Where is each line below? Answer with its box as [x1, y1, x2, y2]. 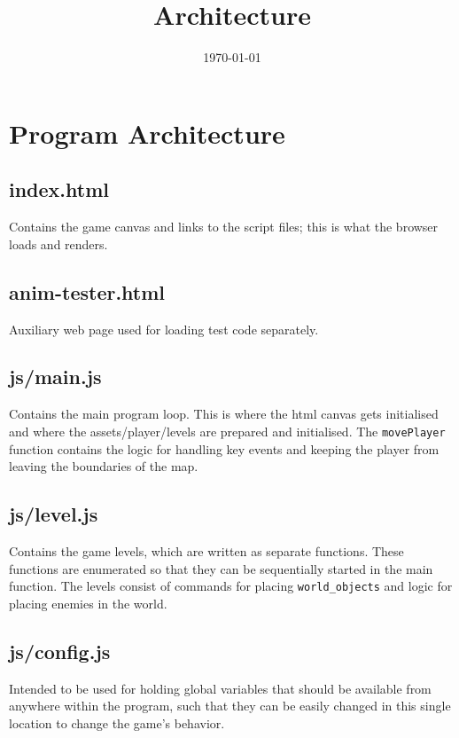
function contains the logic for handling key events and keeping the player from [9, 439, 440, 458]
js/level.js [9, 500, 98, 528]
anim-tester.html [9, 278, 166, 305]
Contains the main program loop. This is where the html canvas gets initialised [9, 404, 439, 423]
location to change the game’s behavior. [9, 713, 225, 732]
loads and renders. [9, 234, 108, 253]
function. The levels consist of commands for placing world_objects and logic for [9, 577, 453, 595]
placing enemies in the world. [9, 593, 167, 612]
